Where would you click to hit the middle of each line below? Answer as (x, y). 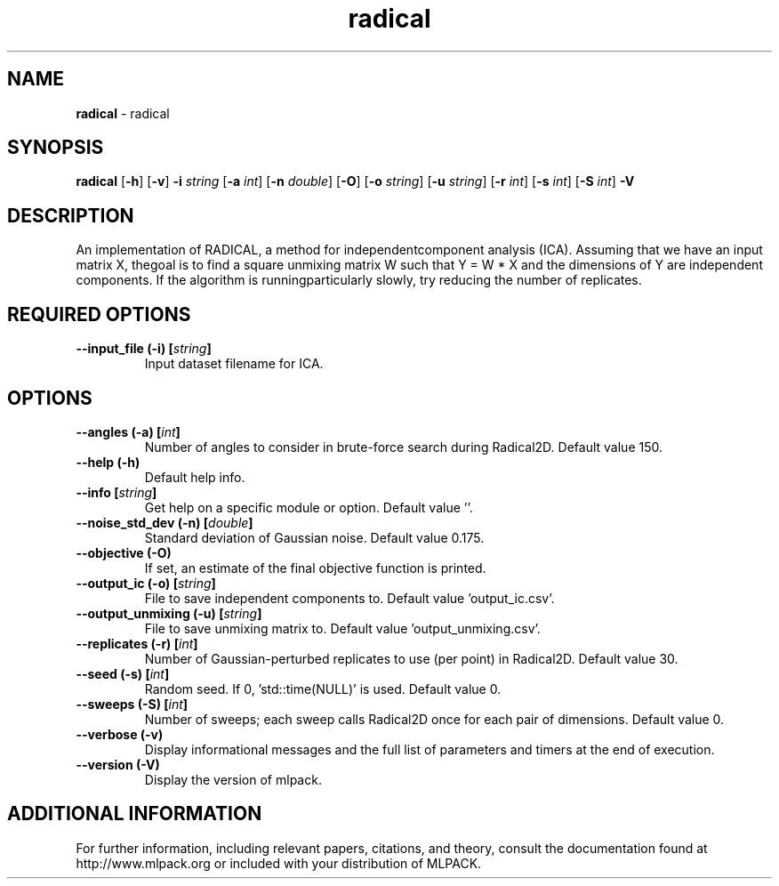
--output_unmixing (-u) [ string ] (169, 613)
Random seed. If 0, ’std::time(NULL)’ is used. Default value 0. (323, 689)
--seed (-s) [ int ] (123, 673)
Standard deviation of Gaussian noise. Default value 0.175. (314, 537)
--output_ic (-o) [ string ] (146, 583)
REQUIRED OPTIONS (99, 314)
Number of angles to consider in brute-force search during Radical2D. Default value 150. (403, 447)
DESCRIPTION (71, 215)
